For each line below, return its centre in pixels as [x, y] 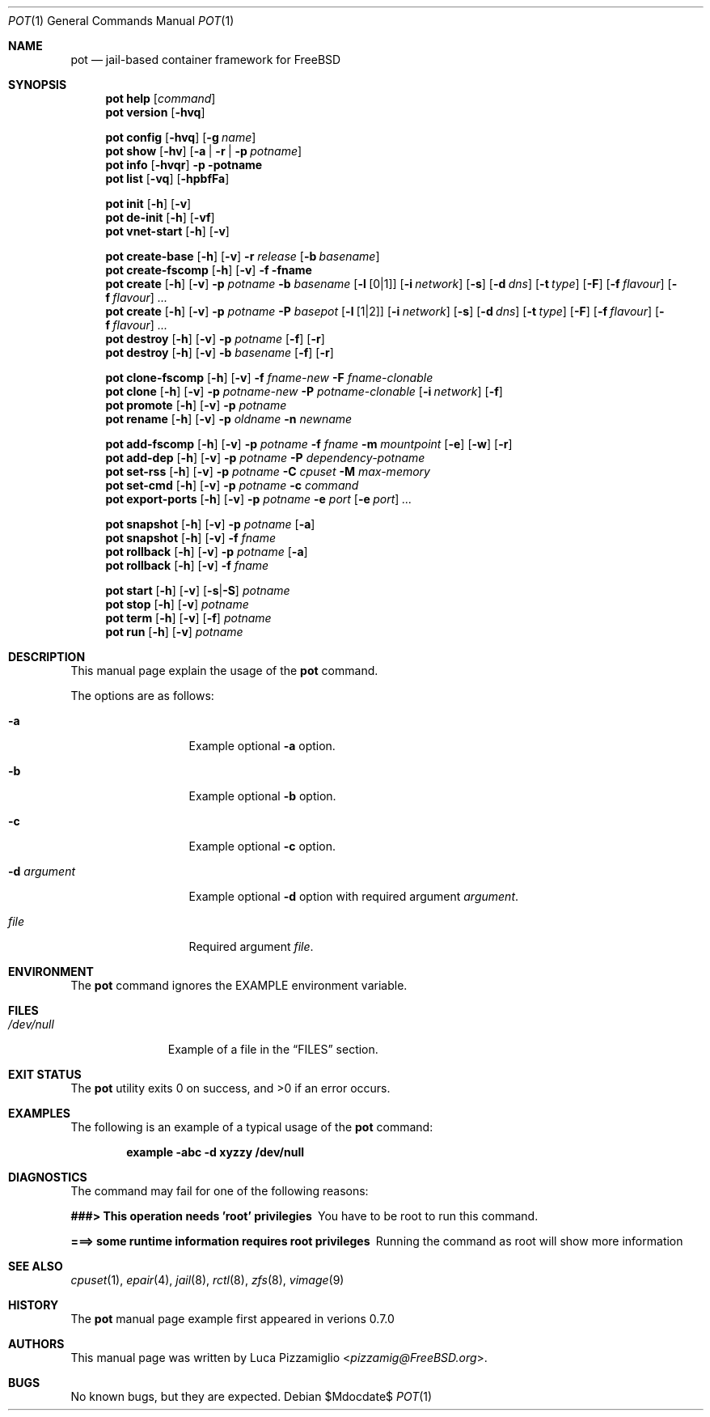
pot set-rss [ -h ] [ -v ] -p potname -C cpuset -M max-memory [268, 471]
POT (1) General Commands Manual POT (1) [121, 21]
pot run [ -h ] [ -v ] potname [174, 632]
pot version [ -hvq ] [155, 112]
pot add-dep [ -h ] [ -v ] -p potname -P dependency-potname [265, 458]
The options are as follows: [142, 696]
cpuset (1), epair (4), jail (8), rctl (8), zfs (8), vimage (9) [207, 1280]
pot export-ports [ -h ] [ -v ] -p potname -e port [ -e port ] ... [259, 499]
